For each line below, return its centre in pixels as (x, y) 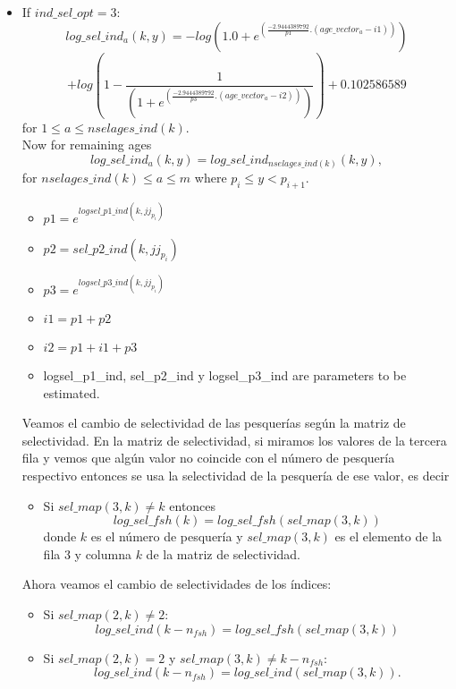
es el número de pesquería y (167, 536)
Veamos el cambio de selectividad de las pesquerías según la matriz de (214, 423)
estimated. (72, 392)
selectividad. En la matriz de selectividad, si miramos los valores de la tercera (234, 440)
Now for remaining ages (87, 145)
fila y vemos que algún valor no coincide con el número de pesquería (208, 458)
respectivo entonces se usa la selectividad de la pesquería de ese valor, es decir (236, 475)
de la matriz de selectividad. (223, 553)
